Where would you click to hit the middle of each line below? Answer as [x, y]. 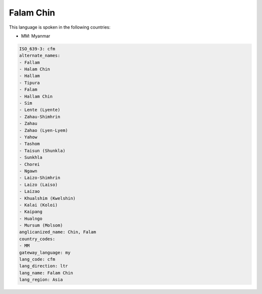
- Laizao [30, 191]
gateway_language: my [45, 253]
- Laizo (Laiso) [39, 185]
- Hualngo [31, 219]
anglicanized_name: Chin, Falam [58, 232]
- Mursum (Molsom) [41, 225]
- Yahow [28, 137]
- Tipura [30, 83]
